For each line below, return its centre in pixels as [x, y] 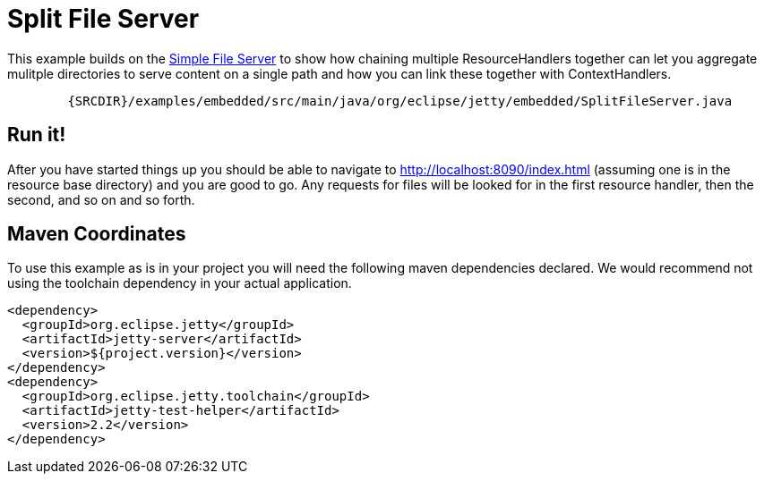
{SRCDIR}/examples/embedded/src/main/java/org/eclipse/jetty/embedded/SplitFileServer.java [400, 101]
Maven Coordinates [97, 234]
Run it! [37, 135]
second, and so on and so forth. [101, 199]
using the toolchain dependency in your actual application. [180, 283]
